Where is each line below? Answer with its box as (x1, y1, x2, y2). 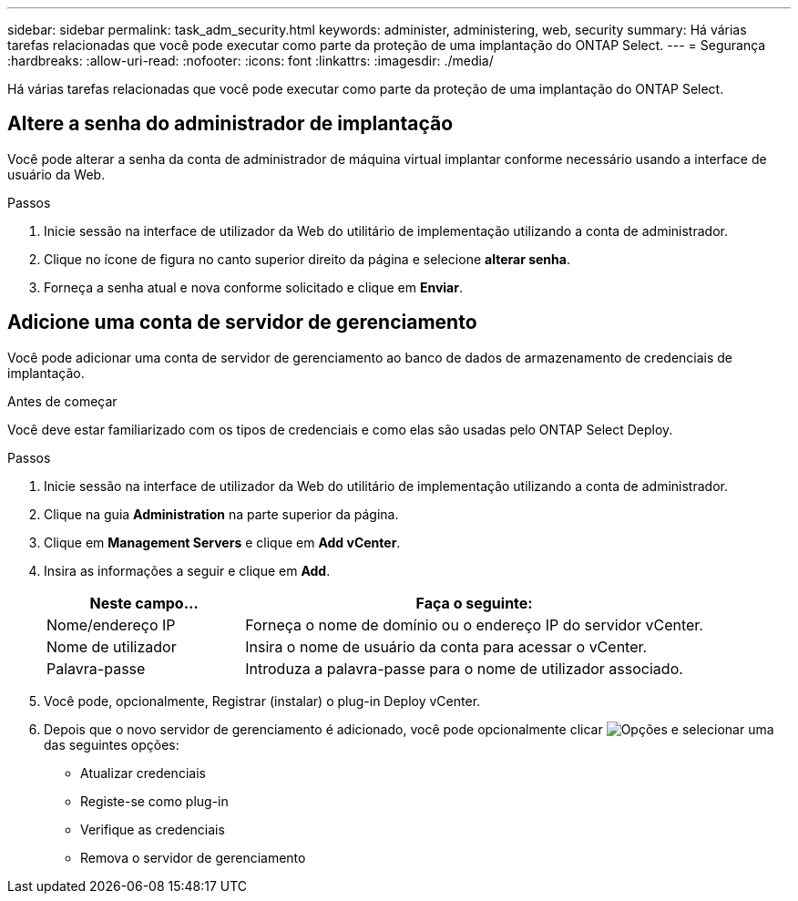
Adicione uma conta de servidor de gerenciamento (7, 311, 477, 334)
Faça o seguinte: (415, 593, 533, 612)
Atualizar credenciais (80, 764, 206, 781)
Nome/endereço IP (46, 615, 176, 634)
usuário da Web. (7, 166, 106, 182)
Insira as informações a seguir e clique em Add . (44, 562, 331, 578)
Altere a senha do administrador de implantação (7, 112, 454, 136)
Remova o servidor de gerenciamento (80, 849, 306, 865)
